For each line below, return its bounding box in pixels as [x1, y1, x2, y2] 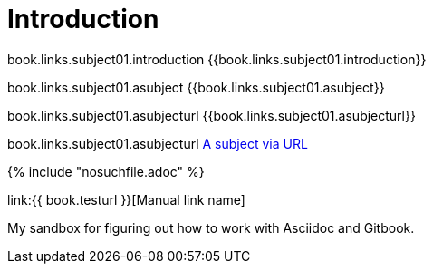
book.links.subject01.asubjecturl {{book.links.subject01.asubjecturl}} [7, 107, 416, 123]
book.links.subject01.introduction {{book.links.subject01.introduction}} [7, 51, 427, 67]
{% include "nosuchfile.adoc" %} [7, 163, 205, 179]
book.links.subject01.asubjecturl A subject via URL [7, 135, 308, 151]
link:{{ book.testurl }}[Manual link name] [7, 191, 245, 208]
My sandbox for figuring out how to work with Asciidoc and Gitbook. [7, 219, 415, 236]
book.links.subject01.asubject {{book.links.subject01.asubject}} [7, 79, 385, 95]
